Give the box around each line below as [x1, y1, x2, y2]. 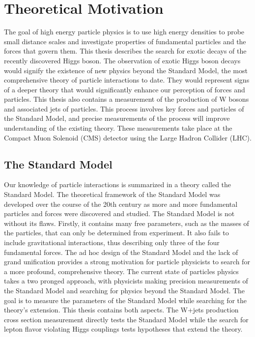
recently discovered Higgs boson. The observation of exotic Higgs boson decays [4, 55, 241, 65]
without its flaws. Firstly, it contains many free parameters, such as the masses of [4, 218, 249, 228]
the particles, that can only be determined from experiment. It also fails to [4, 227, 229, 238]
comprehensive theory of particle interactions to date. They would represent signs [4, 75, 250, 85]
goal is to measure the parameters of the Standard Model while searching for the [4, 295, 247, 305]
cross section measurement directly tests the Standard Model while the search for [4, 314, 249, 324]
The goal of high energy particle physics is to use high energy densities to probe [4, 27, 245, 37]
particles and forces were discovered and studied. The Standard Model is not [4, 208, 235, 219]
